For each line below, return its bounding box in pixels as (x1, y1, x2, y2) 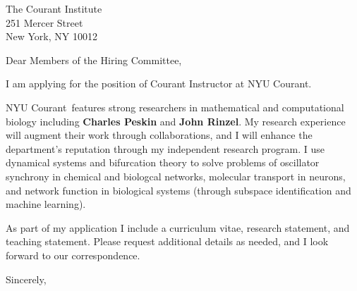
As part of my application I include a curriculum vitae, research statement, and (6, 220, 350, 235)
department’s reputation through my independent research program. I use (6, 141, 325, 156)
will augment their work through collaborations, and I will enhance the (6, 128, 313, 142)
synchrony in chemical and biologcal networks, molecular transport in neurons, (6, 168, 346, 183)
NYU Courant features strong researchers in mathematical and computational (6, 99, 344, 114)
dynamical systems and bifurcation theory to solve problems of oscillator (6, 155, 320, 170)
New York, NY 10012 (6, 29, 97, 44)
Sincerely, (6, 271, 47, 286)
